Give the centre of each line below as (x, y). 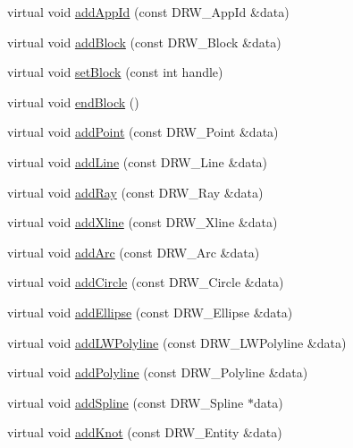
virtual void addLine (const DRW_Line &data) (138, 161)
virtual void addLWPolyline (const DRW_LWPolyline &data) (177, 342)
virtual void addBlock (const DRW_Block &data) (144, 42)
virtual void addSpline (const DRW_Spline (126, 402)
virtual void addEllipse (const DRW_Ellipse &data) (150, 312)
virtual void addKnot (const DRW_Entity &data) (145, 432)
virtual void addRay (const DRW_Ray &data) (135, 192)
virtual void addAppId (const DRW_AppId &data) (148, 12)
